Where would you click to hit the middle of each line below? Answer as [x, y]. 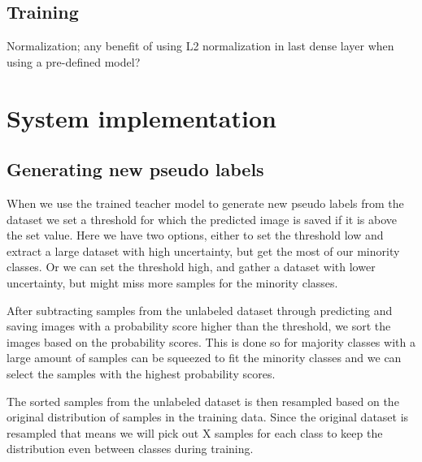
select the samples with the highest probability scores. [141, 373]
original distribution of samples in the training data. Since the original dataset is [208, 417]
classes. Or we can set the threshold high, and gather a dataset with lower [191, 267]
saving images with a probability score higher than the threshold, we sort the [199, 326]
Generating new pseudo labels [135, 169]
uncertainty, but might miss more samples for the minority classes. [172, 282]
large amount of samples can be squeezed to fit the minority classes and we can [204, 358]
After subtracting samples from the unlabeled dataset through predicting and [200, 310]
